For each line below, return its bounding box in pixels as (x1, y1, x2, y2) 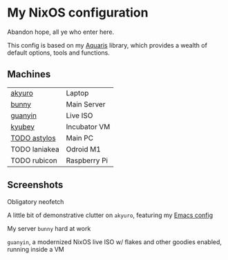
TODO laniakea (10, 144, 60, 154)
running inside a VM (7, 245, 64, 253)
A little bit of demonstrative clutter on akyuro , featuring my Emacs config (7, 211, 213, 219)
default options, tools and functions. (7, 48, 111, 57)
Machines (7, 68, 51, 80)
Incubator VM (66, 122, 111, 131)
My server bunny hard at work (7, 224, 91, 232)
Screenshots (7, 179, 64, 191)
